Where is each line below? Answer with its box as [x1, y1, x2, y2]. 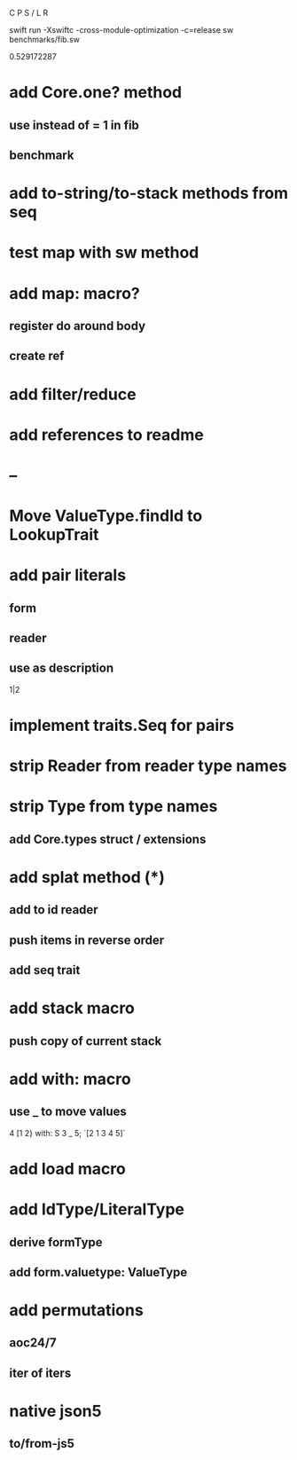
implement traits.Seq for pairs [9, 716, 235, 735]
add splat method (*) [9, 867, 166, 887]
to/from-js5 [9, 1436, 75, 1451]
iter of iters [9, 1365, 72, 1380]
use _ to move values [9, 1104, 127, 1119]
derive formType [9, 1235, 104, 1250]
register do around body [9, 318, 146, 334]
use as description [9, 661, 114, 676]
